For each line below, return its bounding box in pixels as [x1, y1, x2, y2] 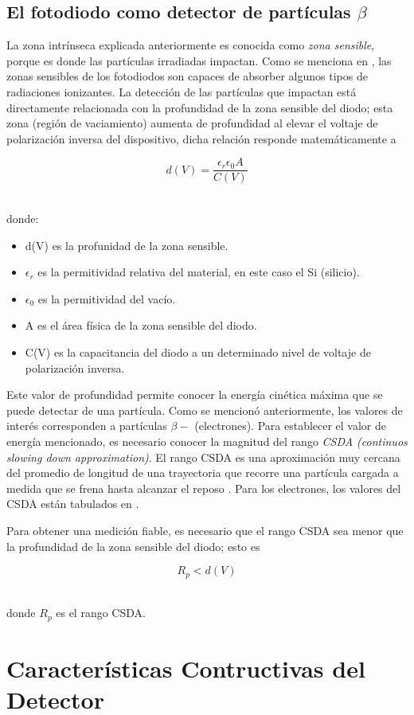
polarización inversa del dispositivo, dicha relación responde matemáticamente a [6, 130, 396, 147]
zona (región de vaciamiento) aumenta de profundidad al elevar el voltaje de [6, 115, 378, 131]
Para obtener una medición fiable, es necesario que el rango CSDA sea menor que [6, 522, 404, 538]
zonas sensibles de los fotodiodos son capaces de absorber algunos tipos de [6, 68, 368, 84]
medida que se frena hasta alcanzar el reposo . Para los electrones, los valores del [6, 479, 401, 496]
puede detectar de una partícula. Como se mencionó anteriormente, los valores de [6, 401, 403, 418]
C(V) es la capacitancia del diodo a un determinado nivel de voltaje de [25, 343, 371, 360]
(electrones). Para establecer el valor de [194, 417, 387, 434]
